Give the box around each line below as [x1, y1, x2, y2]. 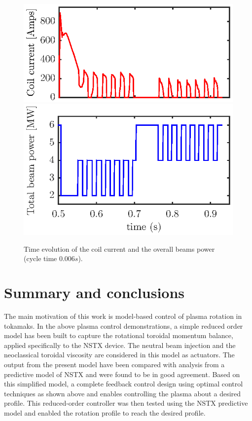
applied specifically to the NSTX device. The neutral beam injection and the [4, 340, 236, 350]
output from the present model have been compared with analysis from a [4, 359, 225, 370]
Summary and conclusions [4, 282, 185, 303]
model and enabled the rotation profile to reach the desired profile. [4, 407, 206, 418]
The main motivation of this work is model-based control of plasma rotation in [4, 311, 242, 321]
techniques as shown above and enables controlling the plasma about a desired [4, 388, 241, 398]
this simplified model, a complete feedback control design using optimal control [4, 379, 243, 389]
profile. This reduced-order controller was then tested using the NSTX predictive [4, 398, 248, 408]
